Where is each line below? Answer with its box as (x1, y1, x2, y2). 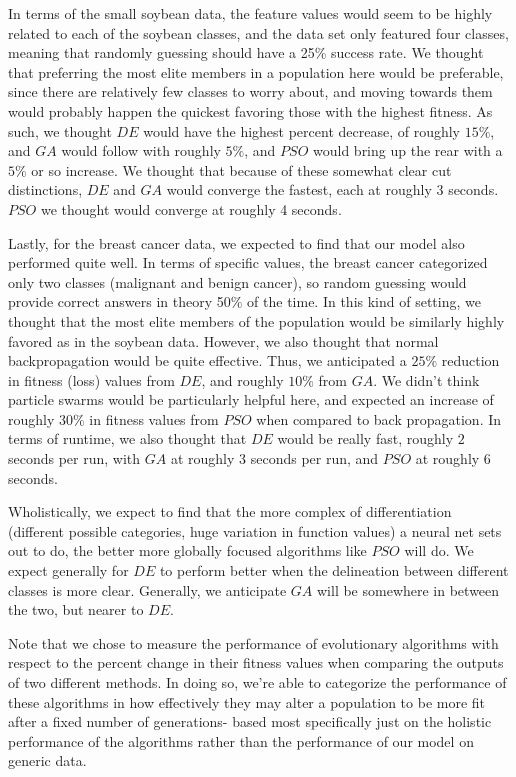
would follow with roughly (61, 140, 221, 161)
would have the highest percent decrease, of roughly (143, 120, 460, 141)
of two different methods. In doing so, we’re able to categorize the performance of (8, 672, 507, 692)
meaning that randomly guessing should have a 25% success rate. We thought (8, 42, 484, 63)
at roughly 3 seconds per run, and (170, 448, 379, 469)
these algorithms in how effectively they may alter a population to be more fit (8, 691, 486, 712)
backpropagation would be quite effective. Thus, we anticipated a (8, 350, 407, 371)
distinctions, (8, 179, 83, 200)
